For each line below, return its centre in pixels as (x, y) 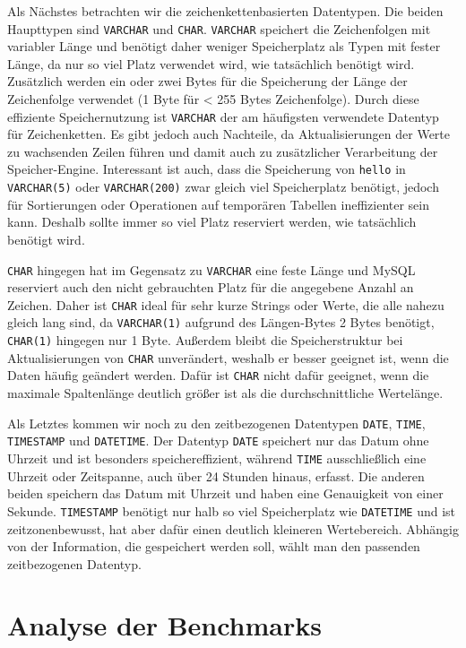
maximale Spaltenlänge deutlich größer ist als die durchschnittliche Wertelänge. (225, 393)
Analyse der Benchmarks (164, 625)
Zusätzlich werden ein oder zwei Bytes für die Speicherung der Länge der (207, 81)
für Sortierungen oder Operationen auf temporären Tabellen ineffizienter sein (219, 204)
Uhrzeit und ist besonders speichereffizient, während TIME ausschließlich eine (217, 458)
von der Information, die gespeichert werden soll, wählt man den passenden (214, 546)
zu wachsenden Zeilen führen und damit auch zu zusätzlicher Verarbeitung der (223, 151)
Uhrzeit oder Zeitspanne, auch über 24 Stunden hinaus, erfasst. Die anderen (216, 475)
